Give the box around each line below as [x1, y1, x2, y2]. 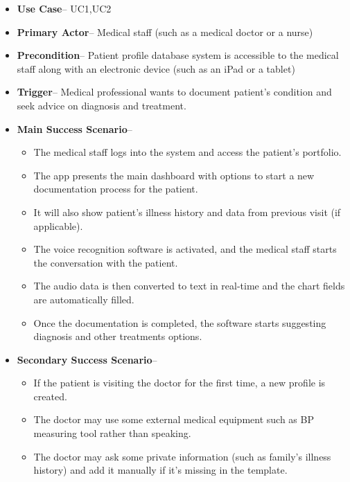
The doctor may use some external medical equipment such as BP [33, 412, 314, 427]
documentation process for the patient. [33, 181, 198, 196]
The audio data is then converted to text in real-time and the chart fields [33, 278, 345, 293]
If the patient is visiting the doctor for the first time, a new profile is [33, 375, 326, 390]
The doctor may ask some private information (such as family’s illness [33, 449, 331, 463]
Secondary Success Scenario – [17, 352, 157, 366]
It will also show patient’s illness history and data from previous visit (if [33, 204, 341, 219]
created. [33, 389, 67, 403]
